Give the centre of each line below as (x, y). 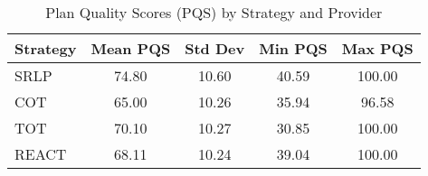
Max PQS (377, 48)
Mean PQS (131, 48)
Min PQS (293, 48)
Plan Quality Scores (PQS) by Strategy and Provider (214, 12)
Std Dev (215, 48)
